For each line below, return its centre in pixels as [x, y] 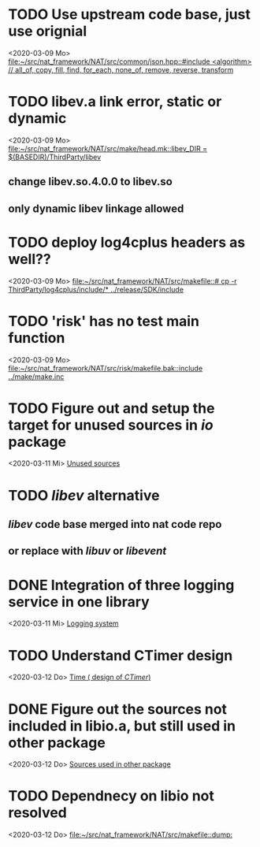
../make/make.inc [36, 377]
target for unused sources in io [111, 425]
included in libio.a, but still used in [122, 726]
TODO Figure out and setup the [111, 408]
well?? [30, 259]
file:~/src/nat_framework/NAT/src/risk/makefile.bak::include [106, 368]
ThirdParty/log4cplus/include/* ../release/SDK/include [96, 289]
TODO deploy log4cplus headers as [127, 242]
